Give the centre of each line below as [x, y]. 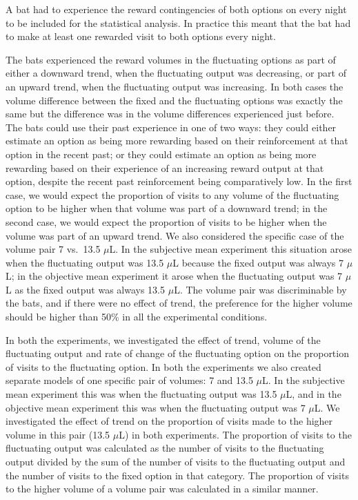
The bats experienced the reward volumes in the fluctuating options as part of [171, 59]
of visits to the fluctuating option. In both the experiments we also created [163, 366]
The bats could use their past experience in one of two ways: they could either [171, 127]
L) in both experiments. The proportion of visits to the [235, 434]
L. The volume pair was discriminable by [260, 289]
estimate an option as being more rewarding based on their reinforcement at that [177, 141]
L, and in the [314, 394]
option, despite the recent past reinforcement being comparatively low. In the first [179, 181]
